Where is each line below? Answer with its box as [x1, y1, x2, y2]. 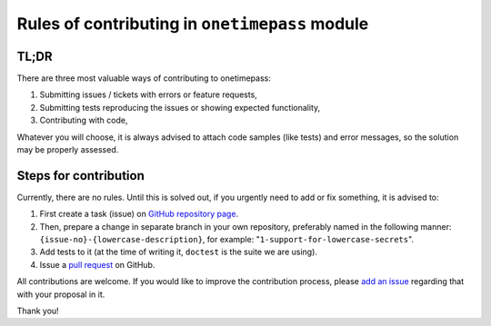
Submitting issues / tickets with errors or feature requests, [39, 89, 258, 100]
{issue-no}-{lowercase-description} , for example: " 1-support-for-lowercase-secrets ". [39, 234, 414, 245]
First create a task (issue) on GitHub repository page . [39, 209, 239, 220]
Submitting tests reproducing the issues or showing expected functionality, [39, 102, 321, 113]
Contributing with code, [39, 114, 128, 126]
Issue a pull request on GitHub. [39, 259, 155, 270]
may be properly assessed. [16, 144, 119, 155]
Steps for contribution [16, 168, 145, 183]
